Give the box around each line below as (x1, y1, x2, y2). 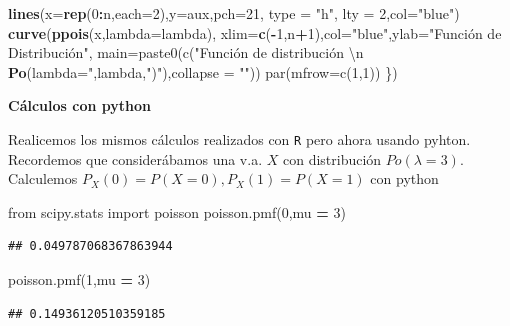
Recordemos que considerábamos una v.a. (8, 148, 263, 169)
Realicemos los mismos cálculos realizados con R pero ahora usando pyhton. (8, 128, 471, 149)
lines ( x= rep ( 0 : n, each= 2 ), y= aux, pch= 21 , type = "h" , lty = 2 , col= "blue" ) (8, 3, 460, 23)
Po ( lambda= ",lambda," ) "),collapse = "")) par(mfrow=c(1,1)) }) (8, 61, 398, 82)
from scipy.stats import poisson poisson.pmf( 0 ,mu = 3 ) (8, 201, 346, 222)
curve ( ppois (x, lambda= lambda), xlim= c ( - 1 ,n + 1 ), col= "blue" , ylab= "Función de (8, 22, 502, 43)
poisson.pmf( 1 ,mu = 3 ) (8, 269, 151, 289)
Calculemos (8, 168, 78, 189)
